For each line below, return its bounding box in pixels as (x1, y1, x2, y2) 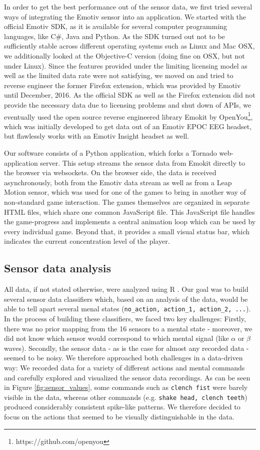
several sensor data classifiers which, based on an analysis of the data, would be (4, 293, 248, 304)
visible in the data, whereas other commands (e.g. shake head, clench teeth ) (4, 391, 247, 402)
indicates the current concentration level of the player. (4, 236, 170, 246)
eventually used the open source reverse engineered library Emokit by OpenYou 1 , (4, 110, 253, 122)
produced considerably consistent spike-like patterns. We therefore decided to (4, 401, 240, 412)
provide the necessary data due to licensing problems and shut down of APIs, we (4, 99, 251, 110)
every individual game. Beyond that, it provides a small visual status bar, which (4, 226, 250, 236)
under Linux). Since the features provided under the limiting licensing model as (4, 60, 247, 71)
